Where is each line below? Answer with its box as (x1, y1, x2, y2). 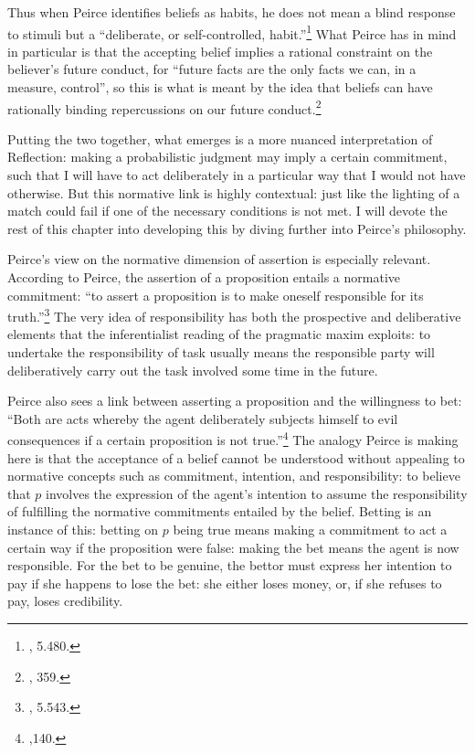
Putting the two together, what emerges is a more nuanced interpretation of (7, 129, 433, 148)
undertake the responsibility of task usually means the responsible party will (7, 343, 435, 362)
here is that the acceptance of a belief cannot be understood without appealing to (7, 448, 465, 467)
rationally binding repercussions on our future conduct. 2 (7, 96, 322, 118)
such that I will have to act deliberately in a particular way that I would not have (7, 165, 466, 185)
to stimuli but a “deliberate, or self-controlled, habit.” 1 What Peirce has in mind (7, 21, 457, 43)
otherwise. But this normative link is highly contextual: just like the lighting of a (7, 183, 460, 202)
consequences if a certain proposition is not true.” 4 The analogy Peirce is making (7, 428, 459, 450)
